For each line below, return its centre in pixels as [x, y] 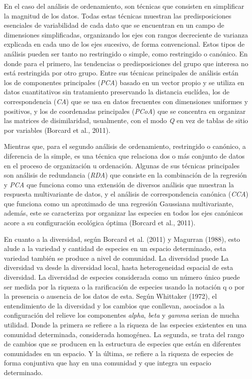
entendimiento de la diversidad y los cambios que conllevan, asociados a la [114, 305]
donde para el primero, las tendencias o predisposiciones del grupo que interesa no [126, 63]
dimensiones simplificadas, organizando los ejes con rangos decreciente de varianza [126, 34]
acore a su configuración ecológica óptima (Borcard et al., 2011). [100, 223]
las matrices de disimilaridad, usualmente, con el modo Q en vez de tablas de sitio [126, 120]
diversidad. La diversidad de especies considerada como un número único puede [122, 277]
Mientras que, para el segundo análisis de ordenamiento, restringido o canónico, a [125, 146]
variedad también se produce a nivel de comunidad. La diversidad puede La [116, 258]
